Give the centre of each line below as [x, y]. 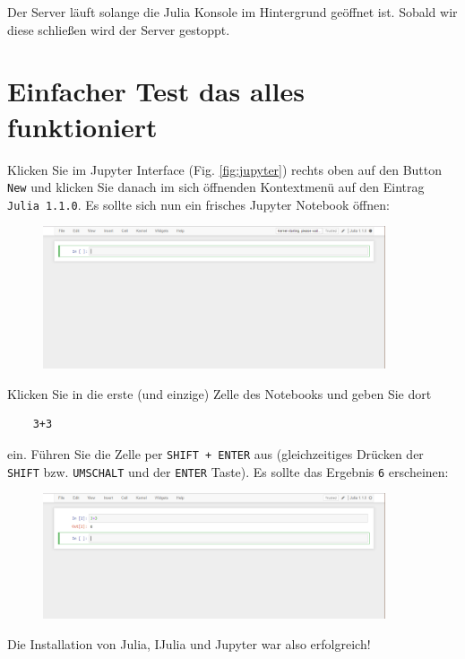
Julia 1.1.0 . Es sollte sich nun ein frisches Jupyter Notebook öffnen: [198, 204]
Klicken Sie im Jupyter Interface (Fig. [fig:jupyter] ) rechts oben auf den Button [225, 169]
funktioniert [82, 126]
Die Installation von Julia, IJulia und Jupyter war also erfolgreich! [189, 643]
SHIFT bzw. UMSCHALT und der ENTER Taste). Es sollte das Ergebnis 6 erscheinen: [228, 471]
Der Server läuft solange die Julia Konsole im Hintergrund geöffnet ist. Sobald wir [232, 12]
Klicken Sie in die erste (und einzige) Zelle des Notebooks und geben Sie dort [220, 393]
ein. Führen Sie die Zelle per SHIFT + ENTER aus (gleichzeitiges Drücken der [215, 453]
